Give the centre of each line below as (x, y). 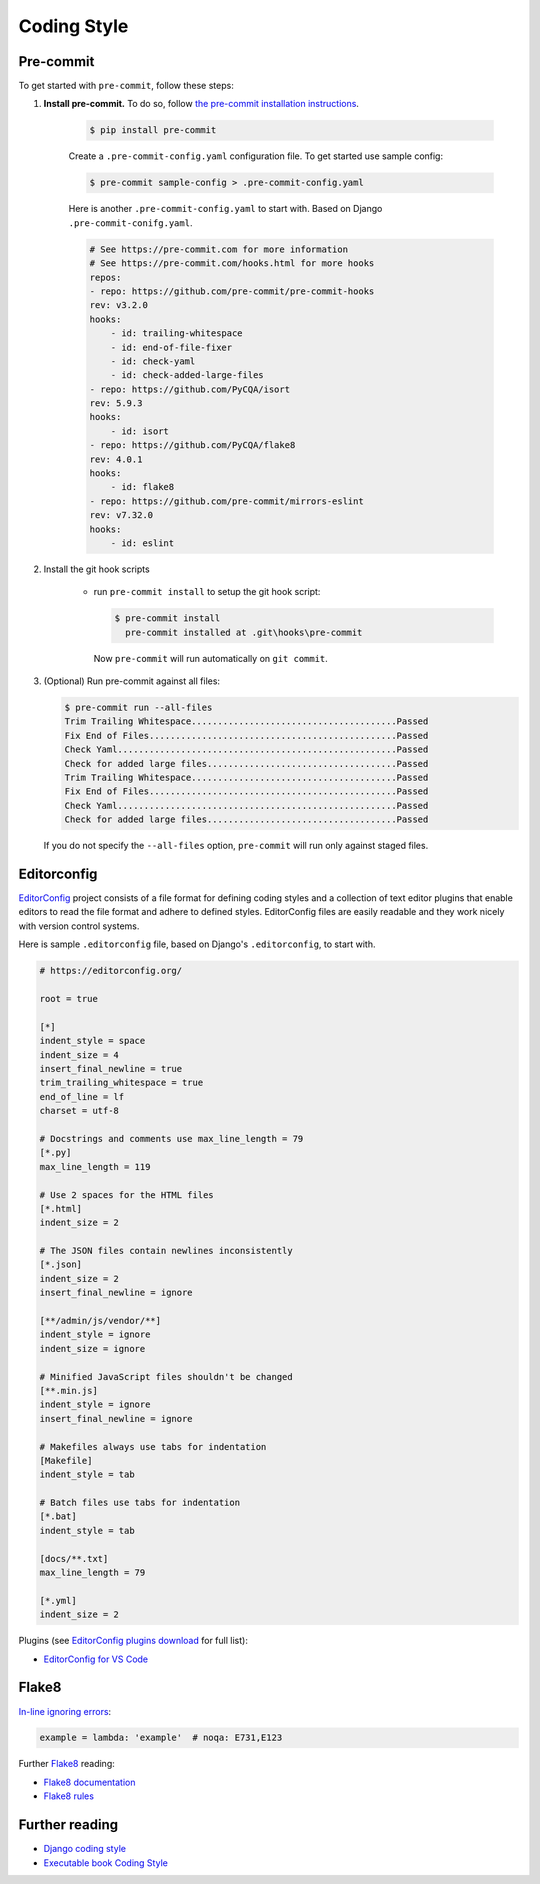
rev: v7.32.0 (121, 515)
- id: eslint (142, 543)
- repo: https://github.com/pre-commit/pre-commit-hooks (232, 291)
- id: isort (140, 431)
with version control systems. (79, 926)
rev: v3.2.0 (119, 305)
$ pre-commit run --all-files (138, 708)
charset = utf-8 (79, 1111)
